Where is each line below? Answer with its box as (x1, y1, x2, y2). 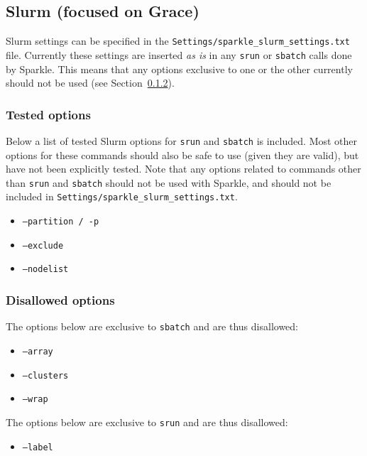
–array (22, 346, 53, 357)
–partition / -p (22, 217, 99, 227)
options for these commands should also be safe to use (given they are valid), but (6, 147, 359, 162)
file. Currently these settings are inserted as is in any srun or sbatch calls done (6, 47, 352, 62)
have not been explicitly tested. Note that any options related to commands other (6, 161, 361, 176)
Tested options (6, 105, 91, 123)
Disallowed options (6, 291, 115, 308)
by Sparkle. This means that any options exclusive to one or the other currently (6, 61, 353, 76)
